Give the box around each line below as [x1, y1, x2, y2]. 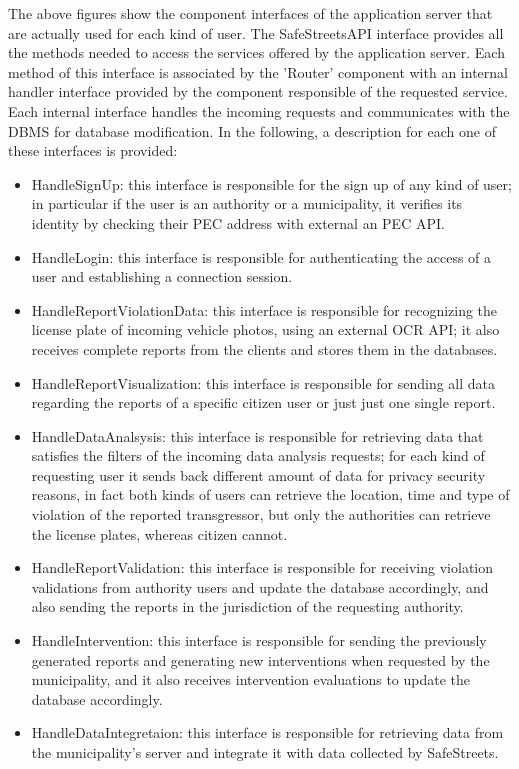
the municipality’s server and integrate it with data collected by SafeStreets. [31, 742, 499, 762]
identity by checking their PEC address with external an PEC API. [31, 212, 445, 233]
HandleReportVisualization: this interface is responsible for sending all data [31, 372, 496, 393]
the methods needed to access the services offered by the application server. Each [8, 42, 505, 63]
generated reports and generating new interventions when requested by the [31, 649, 490, 670]
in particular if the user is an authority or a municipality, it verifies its [31, 193, 463, 214]
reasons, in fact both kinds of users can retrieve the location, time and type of [31, 484, 510, 505]
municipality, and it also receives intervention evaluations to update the [31, 669, 471, 690]
